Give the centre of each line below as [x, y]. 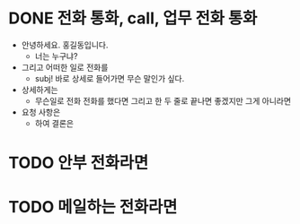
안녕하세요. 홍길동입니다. [65, 45]
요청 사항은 [41, 112]
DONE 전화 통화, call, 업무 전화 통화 [133, 18]
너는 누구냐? [56, 56]
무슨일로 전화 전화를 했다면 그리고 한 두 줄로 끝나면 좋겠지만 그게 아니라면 [163, 100]
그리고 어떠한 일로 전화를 [65, 67]
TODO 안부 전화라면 [79, 163]
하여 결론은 [54, 123]
